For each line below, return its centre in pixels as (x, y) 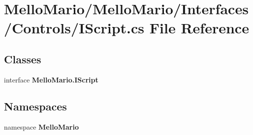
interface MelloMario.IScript (51, 79)
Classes (23, 59)
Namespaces (35, 106)
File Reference (199, 28)
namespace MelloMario (41, 126)
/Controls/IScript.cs (74, 28)
